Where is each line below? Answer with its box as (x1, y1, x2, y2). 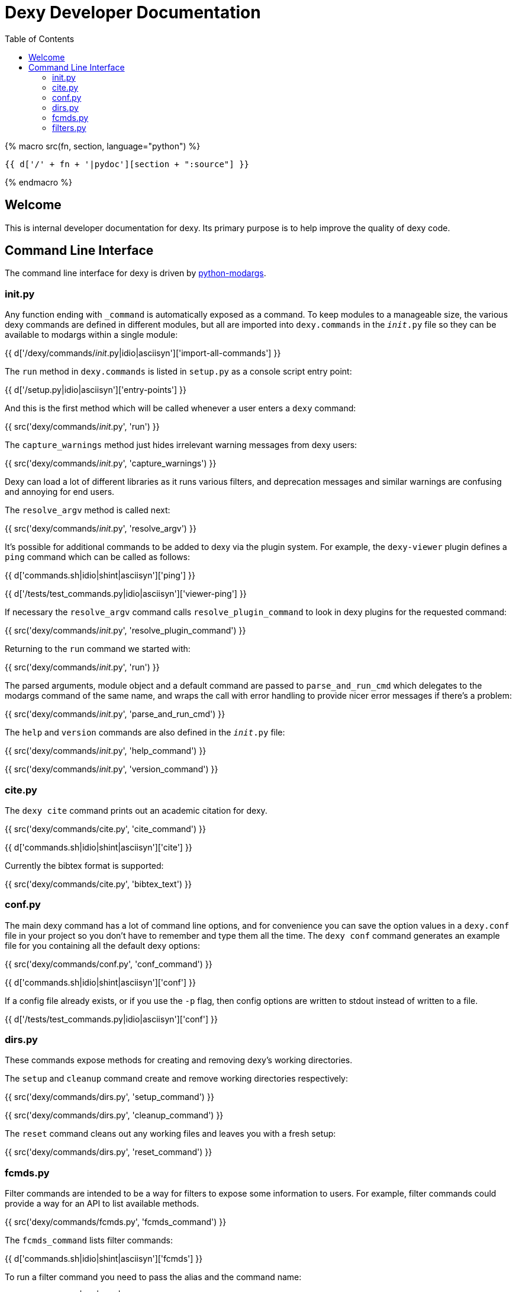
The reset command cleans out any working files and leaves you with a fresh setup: (5, 1128, 336, 1139)
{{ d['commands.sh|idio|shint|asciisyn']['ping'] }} (5, 570, 196, 581)
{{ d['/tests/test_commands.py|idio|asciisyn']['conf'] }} (5, 1013, 218, 1024)
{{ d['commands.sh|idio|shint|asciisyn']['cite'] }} (5, 842, 192, 852)
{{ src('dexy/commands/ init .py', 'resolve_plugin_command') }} (5, 625, 246, 636)
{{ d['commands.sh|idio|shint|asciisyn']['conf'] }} (5, 977, 196, 987)
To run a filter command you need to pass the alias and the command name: (5, 1272, 302, 1283)
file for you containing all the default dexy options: (5, 940, 201, 951)
